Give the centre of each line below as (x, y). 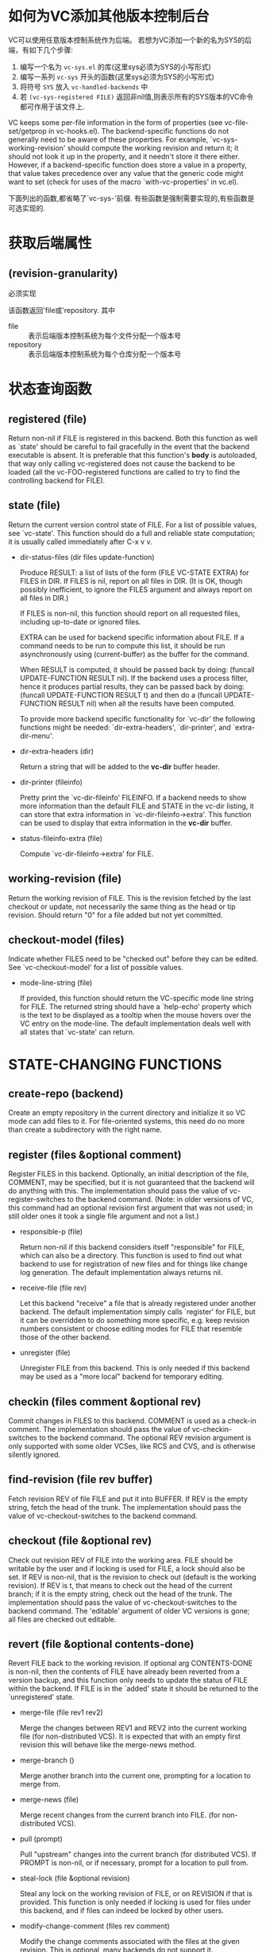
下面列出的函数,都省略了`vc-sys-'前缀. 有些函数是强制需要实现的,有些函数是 (131, 198)
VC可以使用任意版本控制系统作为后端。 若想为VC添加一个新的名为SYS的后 (130, 40)
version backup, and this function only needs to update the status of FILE (128, 1680)
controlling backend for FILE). (57, 480)
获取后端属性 (50, 243)
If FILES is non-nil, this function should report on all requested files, (130, 613)
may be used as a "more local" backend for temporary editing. (121, 1377)
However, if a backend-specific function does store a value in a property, (128, 165)
